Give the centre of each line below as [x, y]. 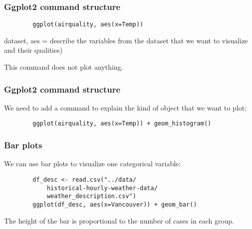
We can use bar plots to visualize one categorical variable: [93, 164]
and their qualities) [33, 50]
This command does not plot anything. [64, 67]
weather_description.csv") [91, 196]
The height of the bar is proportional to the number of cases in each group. [119, 220]
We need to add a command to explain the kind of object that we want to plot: [126, 107]
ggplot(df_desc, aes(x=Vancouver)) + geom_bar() [115, 204]
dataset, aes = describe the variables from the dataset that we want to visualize [126, 40]
